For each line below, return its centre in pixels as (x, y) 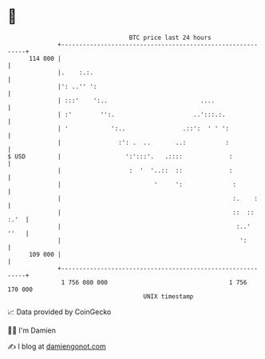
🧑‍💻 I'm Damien (32, 330)
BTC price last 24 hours (170, 38)
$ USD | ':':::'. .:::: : (120, 156)
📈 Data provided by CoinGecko (59, 312)
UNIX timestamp (168, 296)
